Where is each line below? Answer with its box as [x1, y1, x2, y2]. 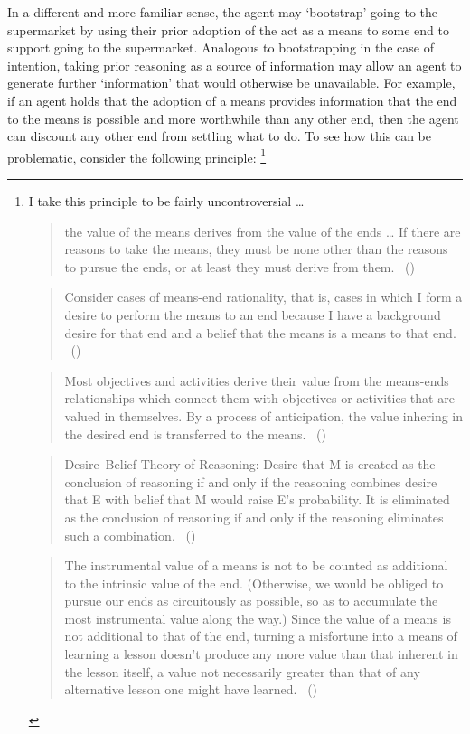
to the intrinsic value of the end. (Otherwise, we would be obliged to [64, 573, 444, 592]
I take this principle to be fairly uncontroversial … [28, 192, 305, 210]
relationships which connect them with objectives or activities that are [64, 389, 455, 408]
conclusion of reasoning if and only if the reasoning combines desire [64, 472, 437, 491]
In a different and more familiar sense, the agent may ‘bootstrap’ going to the [7, 3, 437, 21]
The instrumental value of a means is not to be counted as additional [64, 556, 448, 575]
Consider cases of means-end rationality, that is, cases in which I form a [64, 287, 463, 306]
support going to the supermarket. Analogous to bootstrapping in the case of [7, 38, 434, 57]
